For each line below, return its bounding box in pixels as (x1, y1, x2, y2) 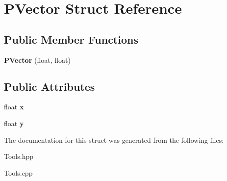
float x (4, 102, 24, 112)
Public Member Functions (4, 31, 138, 47)
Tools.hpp (4, 151, 33, 161)
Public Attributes (4, 78, 95, 94)
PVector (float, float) (4, 54, 71, 65)
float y (4, 118, 24, 128)
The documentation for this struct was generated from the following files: (4, 134, 224, 145)
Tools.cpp (4, 167, 33, 178)
